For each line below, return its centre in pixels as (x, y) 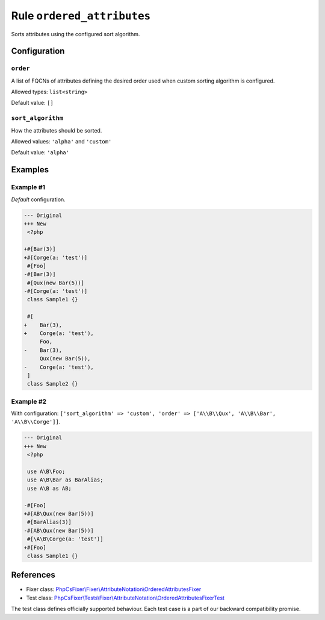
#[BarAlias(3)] (50, 522)
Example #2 (29, 401)
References (33, 575)
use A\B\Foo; (46, 472)
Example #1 (28, 187)
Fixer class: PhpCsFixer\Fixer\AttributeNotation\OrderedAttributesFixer (114, 589)
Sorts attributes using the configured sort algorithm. (76, 34)
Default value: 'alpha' (40, 152)
